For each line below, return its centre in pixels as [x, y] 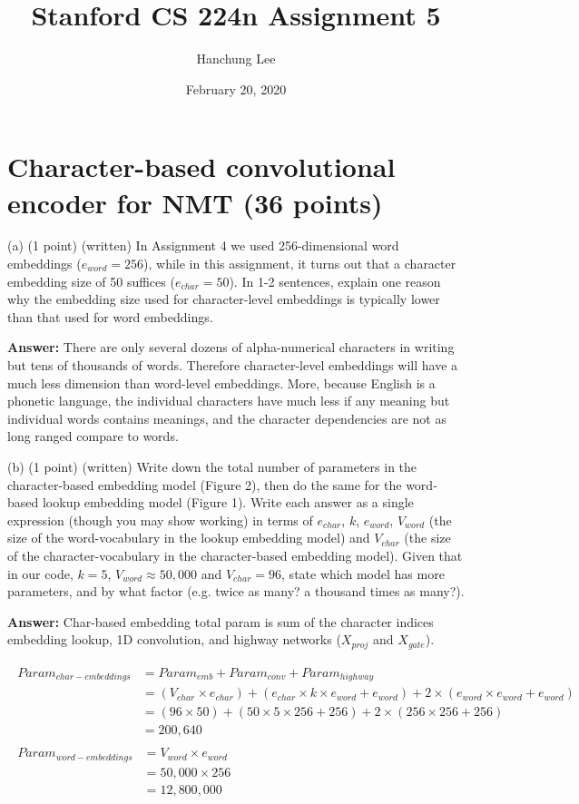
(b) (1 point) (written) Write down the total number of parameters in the [212, 466]
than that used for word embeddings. [110, 316]
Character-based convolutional [201, 167]
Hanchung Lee [236, 59]
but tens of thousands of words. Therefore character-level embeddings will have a [233, 365]
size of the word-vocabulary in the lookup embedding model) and [189, 538]
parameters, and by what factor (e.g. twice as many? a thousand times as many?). [236, 591]
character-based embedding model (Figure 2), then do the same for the [205, 484]
